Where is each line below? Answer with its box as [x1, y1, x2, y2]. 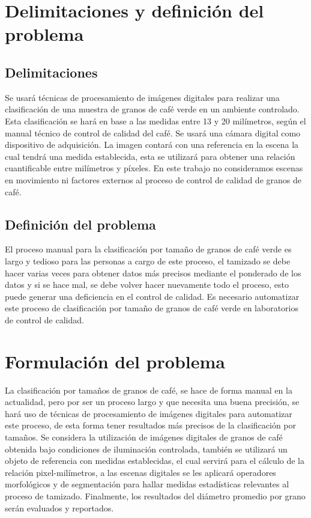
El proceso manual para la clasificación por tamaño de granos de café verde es [5, 243, 292, 255]
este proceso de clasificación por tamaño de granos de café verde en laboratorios [5, 302, 299, 314]
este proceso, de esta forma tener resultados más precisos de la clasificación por [5, 419, 297, 431]
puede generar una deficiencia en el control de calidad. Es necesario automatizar [5, 290, 300, 302]
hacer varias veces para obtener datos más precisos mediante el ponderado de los [5, 266, 301, 279]
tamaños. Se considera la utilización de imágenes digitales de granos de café [5, 430, 283, 443]
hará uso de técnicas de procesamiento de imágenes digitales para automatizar [5, 407, 292, 419]
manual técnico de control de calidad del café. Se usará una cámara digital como [5, 126, 301, 139]
